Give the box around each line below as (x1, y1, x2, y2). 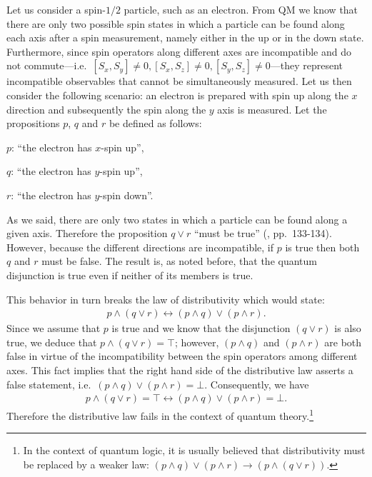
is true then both (285, 239, 360, 254)
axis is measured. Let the (217, 101, 327, 116)
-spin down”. (99, 187, 154, 202)
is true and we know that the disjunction (111, 321, 291, 336)
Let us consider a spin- (6, 2, 106, 16)
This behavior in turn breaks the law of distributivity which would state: (6, 291, 325, 306)
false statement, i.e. (6, 376, 91, 391)
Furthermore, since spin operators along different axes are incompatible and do (6, 44, 352, 59)
